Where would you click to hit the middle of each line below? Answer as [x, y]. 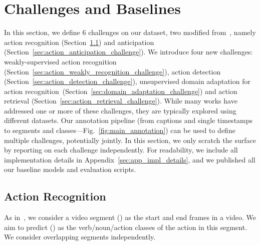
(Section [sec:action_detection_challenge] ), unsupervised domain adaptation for [127, 81]
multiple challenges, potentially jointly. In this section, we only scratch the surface [130, 140]
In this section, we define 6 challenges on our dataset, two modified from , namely [130, 32]
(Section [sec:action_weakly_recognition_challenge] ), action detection [112, 71]
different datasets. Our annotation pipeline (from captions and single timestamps [128, 120]
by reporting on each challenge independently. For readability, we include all [121, 150]
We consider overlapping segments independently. [80, 237]
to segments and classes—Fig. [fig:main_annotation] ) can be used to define [120, 130]
